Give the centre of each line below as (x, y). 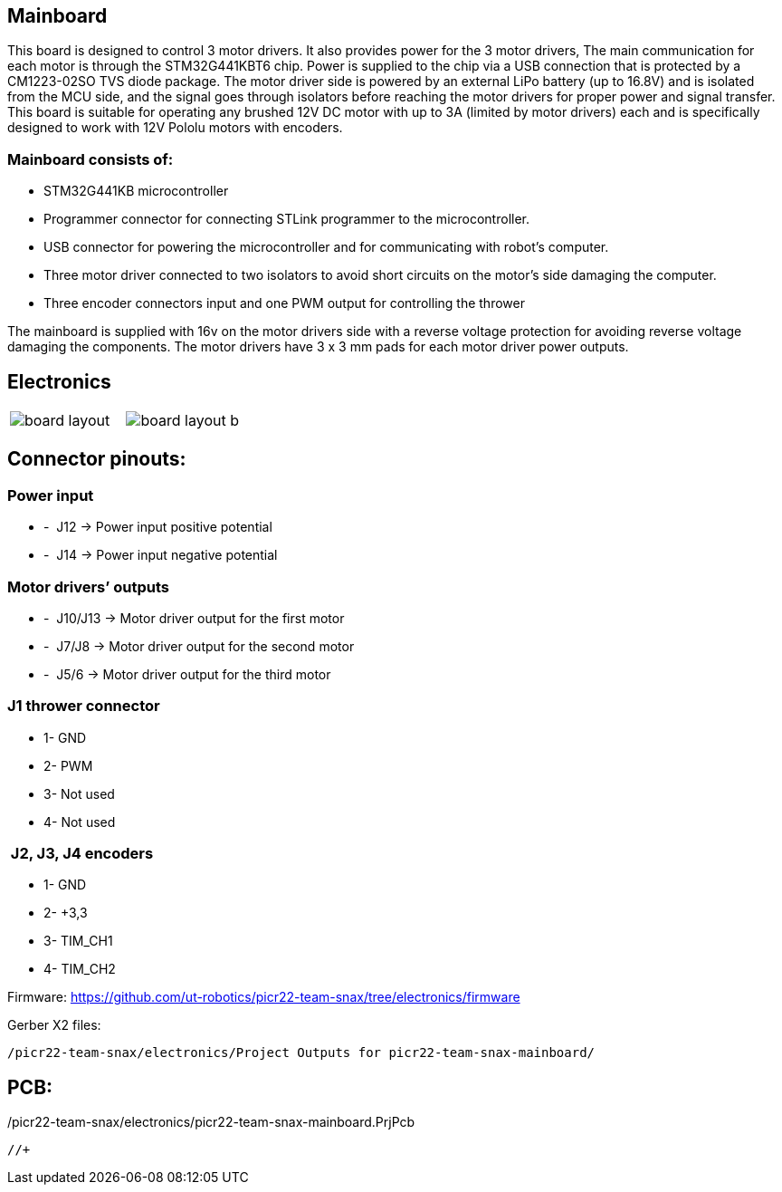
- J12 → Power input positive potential (158, 527)
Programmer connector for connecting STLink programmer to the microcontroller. (287, 219)
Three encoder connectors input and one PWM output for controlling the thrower (284, 303)
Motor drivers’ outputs (88, 586)
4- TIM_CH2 (80, 969)
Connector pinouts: (97, 459)
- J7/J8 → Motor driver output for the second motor (199, 646)
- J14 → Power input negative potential (161, 555)
